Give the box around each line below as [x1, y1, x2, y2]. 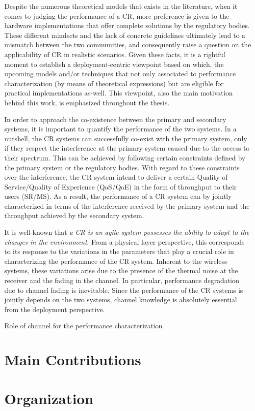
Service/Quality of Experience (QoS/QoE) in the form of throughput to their [4, 181, 237, 191]
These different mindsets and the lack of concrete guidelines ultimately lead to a [4, 30, 246, 40]
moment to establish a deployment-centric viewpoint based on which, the [4, 59, 224, 69]
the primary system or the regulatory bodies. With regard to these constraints [4, 162, 240, 172]
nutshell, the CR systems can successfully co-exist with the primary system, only [4, 133, 247, 143]
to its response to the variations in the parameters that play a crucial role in [4, 246, 234, 256]
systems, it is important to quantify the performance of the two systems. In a [4, 124, 237, 134]
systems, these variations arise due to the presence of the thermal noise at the [4, 265, 238, 276]
